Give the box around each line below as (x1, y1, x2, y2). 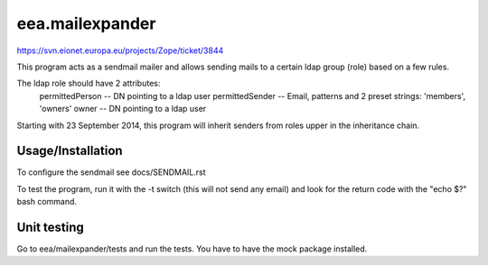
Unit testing (16, 220, 85, 234)
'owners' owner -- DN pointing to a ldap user (39, 104, 207, 114)
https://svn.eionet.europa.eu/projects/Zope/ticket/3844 (16, 45, 224, 56)
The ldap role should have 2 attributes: (16, 78, 161, 89)
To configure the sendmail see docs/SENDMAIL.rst (16, 167, 207, 178)
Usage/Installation (16, 143, 123, 159)
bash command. (16, 196, 77, 207)
